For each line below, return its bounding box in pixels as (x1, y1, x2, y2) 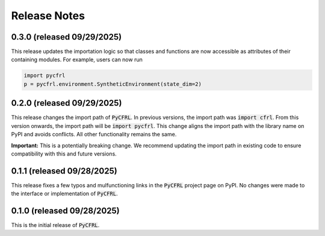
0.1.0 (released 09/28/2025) (11, 206, 120, 216)
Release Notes (11, 9, 85, 22)
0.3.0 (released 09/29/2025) (11, 32, 122, 42)
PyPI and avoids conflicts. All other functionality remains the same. (11, 131, 177, 138)
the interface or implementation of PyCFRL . (11, 190, 118, 198)
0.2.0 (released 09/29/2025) (11, 98, 122, 108)
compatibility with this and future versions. (11, 150, 117, 157)
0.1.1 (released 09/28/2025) (11, 166, 117, 176)
